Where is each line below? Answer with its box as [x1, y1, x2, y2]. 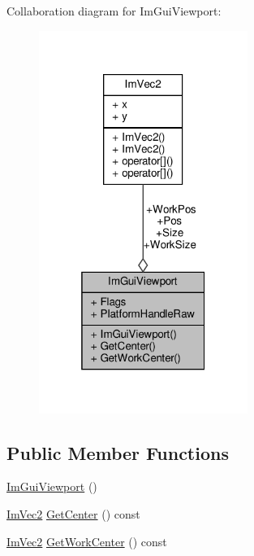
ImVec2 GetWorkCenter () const [6, 532, 167, 549]
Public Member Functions [6, 440, 229, 465]
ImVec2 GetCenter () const [6, 505, 140, 522]
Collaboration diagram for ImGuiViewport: [6, 2, 222, 19]
